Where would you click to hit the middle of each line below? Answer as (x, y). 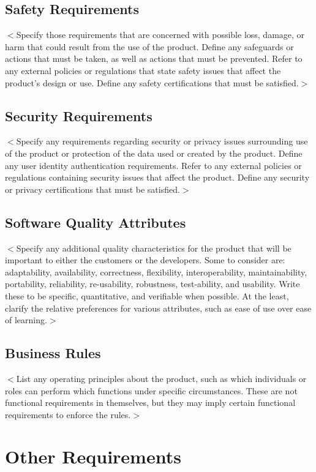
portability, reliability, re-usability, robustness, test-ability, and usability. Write (152, 284)
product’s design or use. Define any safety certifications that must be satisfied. (152, 82)
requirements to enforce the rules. (68, 414)
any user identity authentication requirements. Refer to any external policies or (153, 165)
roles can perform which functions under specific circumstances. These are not (151, 390)
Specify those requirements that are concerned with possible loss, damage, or (160, 35)
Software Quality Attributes (96, 222)
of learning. (26, 320)
